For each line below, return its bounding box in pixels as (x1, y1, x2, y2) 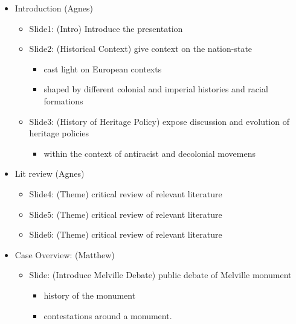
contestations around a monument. (43, 309, 172, 322)
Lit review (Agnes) (14, 167, 85, 180)
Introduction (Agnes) (14, 2, 94, 14)
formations (43, 94, 83, 107)
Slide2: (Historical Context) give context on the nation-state (29, 42, 253, 55)
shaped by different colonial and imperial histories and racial (43, 83, 268, 95)
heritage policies (29, 127, 89, 139)
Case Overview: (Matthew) (14, 248, 115, 261)
